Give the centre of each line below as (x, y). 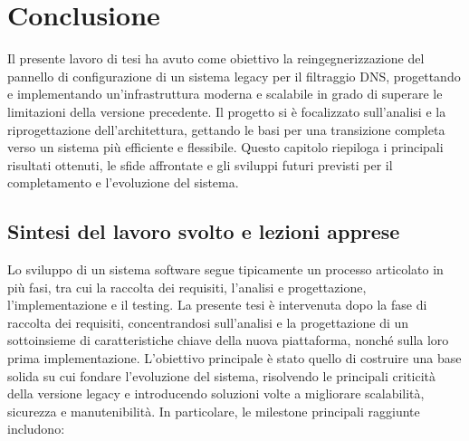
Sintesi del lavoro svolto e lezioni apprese (204, 231)
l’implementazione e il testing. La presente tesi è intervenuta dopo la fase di (217, 305)
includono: (36, 429)
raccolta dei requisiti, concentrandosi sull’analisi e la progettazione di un (208, 322)
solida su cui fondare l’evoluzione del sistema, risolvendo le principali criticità (222, 375)
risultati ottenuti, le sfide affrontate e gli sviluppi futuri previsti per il (200, 164)
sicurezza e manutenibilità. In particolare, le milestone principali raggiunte (214, 411)
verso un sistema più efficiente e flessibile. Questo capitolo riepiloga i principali (225, 147)
